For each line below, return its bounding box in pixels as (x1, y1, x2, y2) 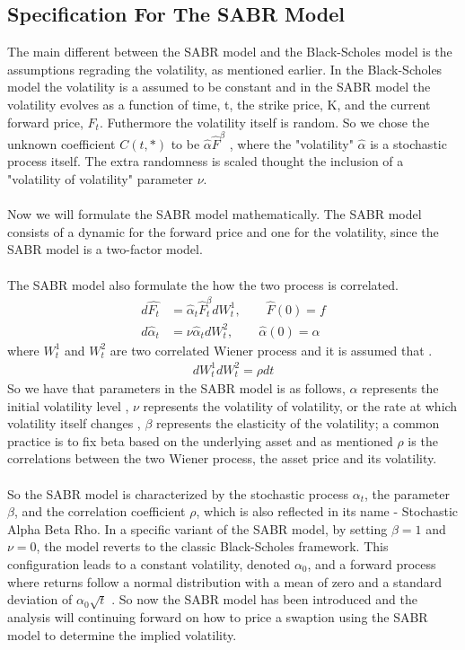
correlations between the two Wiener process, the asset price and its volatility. (7, 449, 437, 468)
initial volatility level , (7, 396, 129, 415)
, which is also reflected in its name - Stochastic (196, 502, 459, 521)
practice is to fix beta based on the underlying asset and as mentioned (7, 431, 393, 450)
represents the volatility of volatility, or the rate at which (143, 396, 458, 415)
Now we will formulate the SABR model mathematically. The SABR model (7, 205, 422, 224)
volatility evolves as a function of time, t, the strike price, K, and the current (7, 94, 431, 113)
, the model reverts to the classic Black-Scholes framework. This (36, 537, 389, 556)
